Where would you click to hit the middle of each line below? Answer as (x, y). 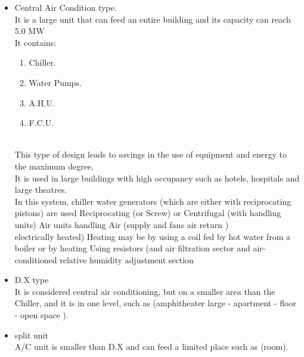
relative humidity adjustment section (127, 259)
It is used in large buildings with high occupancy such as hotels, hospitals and (157, 178)
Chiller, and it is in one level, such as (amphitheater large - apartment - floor (155, 303)
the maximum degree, (54, 166)
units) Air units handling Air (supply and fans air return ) (122, 224)
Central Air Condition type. (66, 7)
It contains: (35, 42)
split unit (31, 335)
